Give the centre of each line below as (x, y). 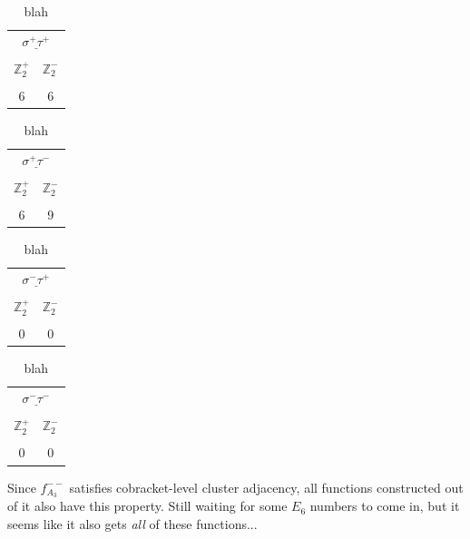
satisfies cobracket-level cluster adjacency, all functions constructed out (266, 487)
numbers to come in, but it (385, 506)
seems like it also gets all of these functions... (132, 523)
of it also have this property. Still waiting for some (147, 506)
